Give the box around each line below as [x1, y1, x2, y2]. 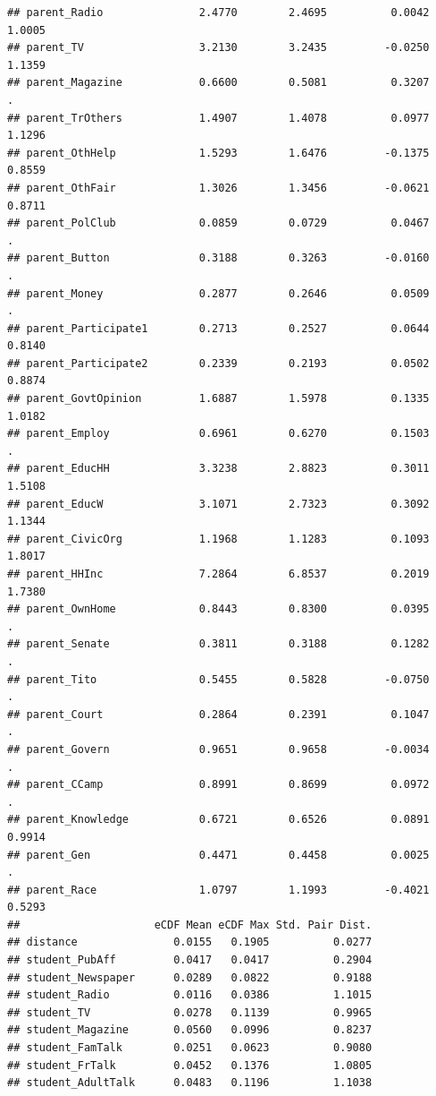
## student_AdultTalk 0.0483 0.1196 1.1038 [7, 1076, 373, 1090]
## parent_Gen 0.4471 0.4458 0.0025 [7, 848, 430, 861]
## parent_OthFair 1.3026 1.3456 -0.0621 [7, 181, 430, 194]
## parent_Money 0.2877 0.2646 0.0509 [7, 287, 430, 300]
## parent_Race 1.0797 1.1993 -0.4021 [7, 883, 430, 896]
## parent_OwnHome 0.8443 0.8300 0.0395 [7, 603, 430, 616]
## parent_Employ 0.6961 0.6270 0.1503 [7, 427, 430, 441]
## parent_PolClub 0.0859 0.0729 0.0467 [7, 217, 430, 230]
